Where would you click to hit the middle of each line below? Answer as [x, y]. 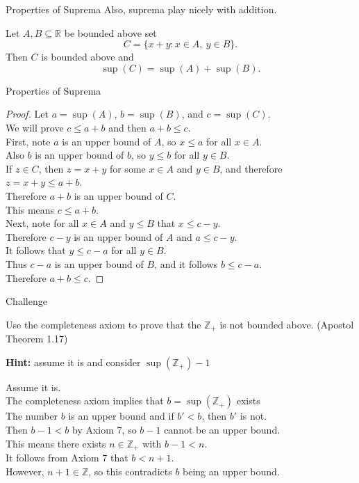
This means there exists [56, 443]
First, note [28, 141]
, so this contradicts [130, 471]
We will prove [35, 127]
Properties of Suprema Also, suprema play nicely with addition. [141, 9]
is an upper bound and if [121, 416]
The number [32, 416]
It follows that [36, 250]
